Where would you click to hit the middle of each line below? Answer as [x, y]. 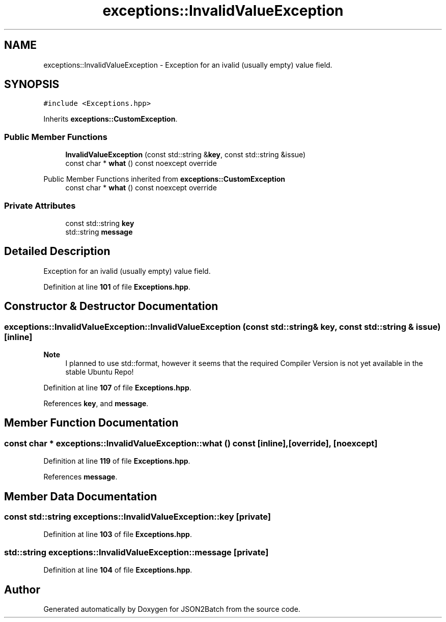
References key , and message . [96, 403]
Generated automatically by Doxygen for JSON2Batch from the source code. [172, 609]
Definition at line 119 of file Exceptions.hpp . [117, 461]
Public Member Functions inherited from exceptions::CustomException [164, 179]
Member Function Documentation [91, 423]
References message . [80, 477]
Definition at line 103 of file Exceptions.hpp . [118, 534]
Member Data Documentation [81, 496]
